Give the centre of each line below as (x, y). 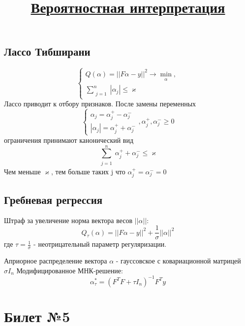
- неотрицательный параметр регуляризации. (100, 244)
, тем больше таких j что (88, 171)
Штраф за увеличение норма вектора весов (68, 220)
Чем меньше (22, 171)
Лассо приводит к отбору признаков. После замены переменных (100, 104)
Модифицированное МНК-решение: (70, 270)
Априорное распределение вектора (56, 261)
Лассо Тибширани (47, 51)
